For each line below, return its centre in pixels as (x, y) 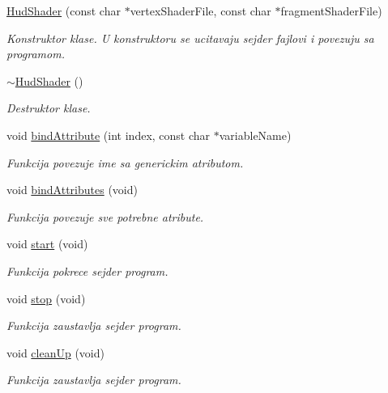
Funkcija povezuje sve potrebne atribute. (105, 216)
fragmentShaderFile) (331, 11)
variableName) (255, 135)
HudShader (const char (64, 11)
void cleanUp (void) (55, 352)
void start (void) (47, 244)
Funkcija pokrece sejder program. (87, 270)
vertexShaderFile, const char (200, 11)
